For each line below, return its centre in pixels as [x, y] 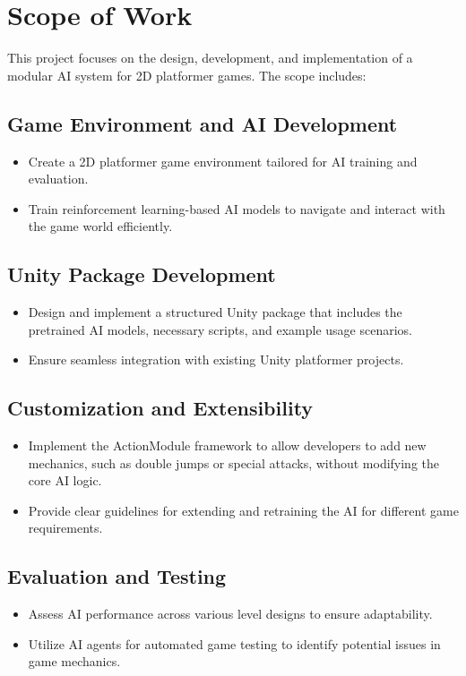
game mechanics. [74, 661]
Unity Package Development [142, 274]
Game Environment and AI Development [203, 123]
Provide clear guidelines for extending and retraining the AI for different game [243, 510]
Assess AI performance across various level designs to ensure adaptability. [230, 614]
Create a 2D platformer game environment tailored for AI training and [223, 161]
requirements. [65, 528]
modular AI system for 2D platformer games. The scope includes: [187, 75]
